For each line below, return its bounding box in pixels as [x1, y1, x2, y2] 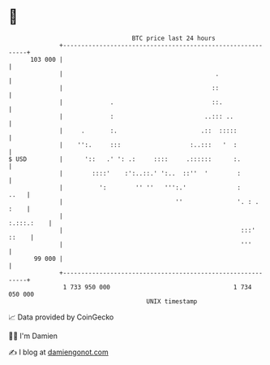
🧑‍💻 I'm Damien [8, 331, 58, 341]
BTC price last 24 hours [131, 34, 216, 42]
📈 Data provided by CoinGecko [8, 312, 114, 322]
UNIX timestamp [146, 297, 198, 306]
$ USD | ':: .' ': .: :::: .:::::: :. [8, 154, 242, 163]
